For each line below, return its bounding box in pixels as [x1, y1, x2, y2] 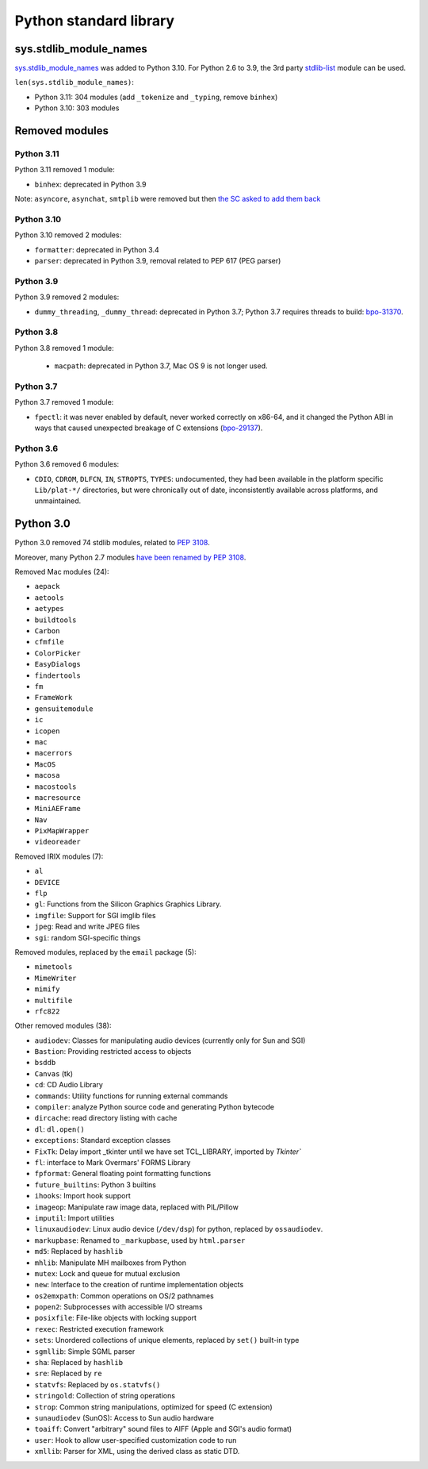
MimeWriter [34, 973, 77, 983]
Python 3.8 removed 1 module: [14, 343, 114, 352]
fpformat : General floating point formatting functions [34, 1169, 212, 1179]
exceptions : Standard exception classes [34, 1136, 171, 1145]
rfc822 [34, 1006, 60, 1016]
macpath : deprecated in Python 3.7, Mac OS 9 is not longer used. [54, 361, 269, 371]
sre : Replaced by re [34, 1369, 102, 1379]
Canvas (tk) [34, 1068, 73, 1079]
